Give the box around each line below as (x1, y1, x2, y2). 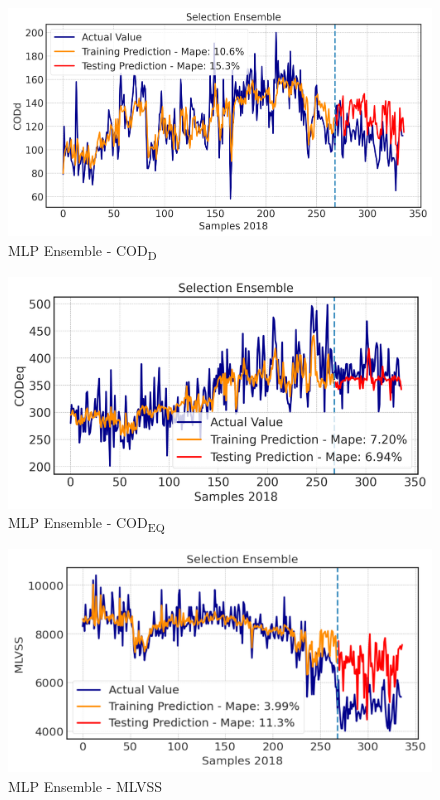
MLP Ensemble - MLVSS (8, 775, 163, 796)
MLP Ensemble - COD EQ (8, 512, 165, 535)
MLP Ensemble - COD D (8, 239, 157, 263)
